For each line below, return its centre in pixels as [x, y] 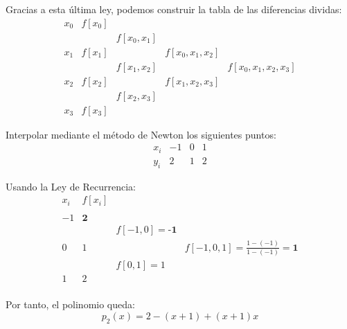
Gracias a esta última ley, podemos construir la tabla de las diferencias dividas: [174, 9]
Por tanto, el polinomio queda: [70, 304]
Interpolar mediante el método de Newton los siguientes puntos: [141, 134]
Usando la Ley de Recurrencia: [71, 186]
